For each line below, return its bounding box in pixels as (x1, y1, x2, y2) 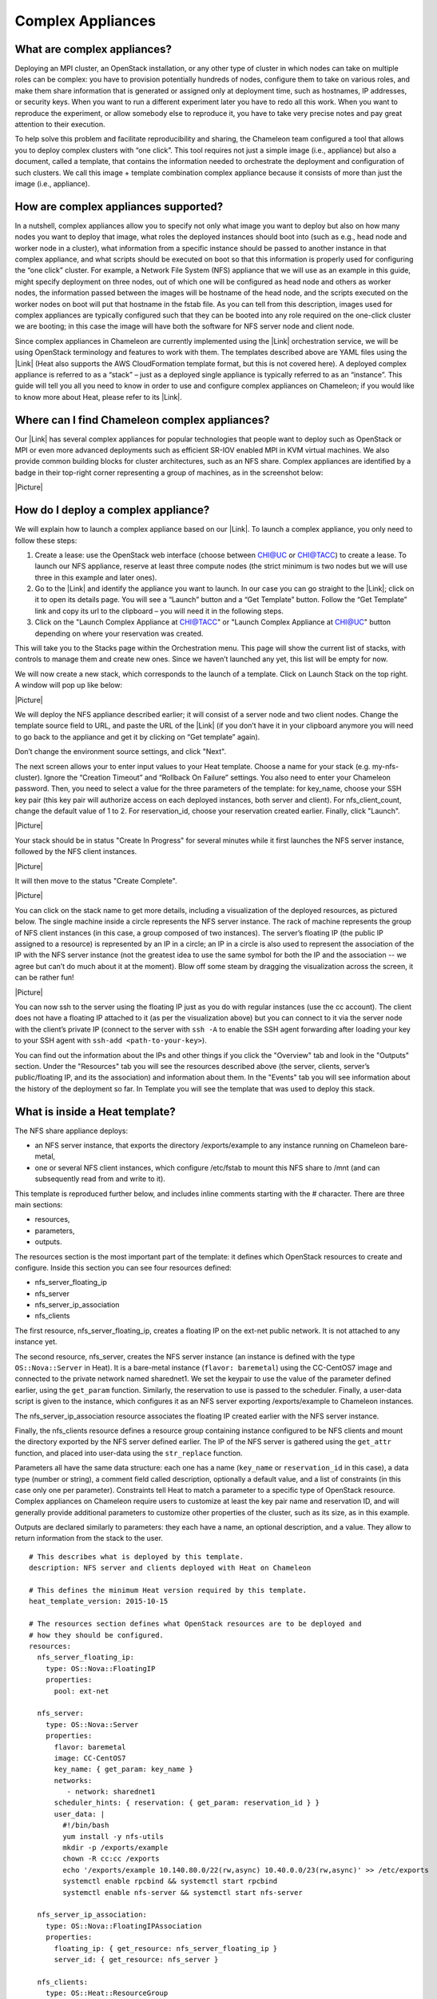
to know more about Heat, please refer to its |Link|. (14, 392, 183, 401)
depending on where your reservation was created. (34, 628, 204, 638)
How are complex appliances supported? (14, 200, 224, 213)
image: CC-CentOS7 (54, 1754, 126, 1762)
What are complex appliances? (14, 42, 172, 56)
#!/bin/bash (62, 1821, 109, 1830)
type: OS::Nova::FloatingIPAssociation (45, 1921, 202, 1930)
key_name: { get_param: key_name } (54, 1765, 193, 1774)
